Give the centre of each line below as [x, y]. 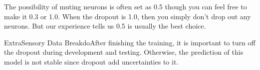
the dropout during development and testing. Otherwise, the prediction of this [124, 52]
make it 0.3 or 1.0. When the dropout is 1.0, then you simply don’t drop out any [128, 16]
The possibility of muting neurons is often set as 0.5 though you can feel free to [126, 6]
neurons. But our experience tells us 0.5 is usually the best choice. [105, 26]
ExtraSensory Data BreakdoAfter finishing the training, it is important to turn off [130, 42]
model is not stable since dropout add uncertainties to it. [91, 61]
